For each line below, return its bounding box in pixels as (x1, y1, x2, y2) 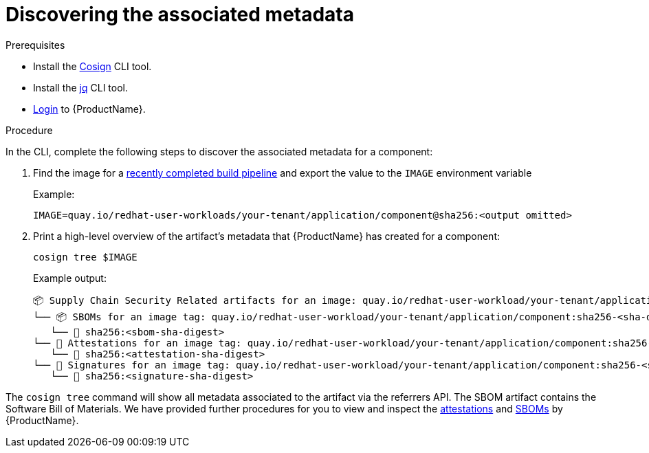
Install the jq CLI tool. (33, 81, 129, 93)
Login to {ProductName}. (33, 102, 146, 115)
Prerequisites (5, 38, 65, 51)
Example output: (33, 272, 107, 284)
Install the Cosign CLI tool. (33, 60, 152, 72)
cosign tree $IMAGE (33, 251, 137, 263)
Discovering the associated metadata (5, 3, 355, 26)
